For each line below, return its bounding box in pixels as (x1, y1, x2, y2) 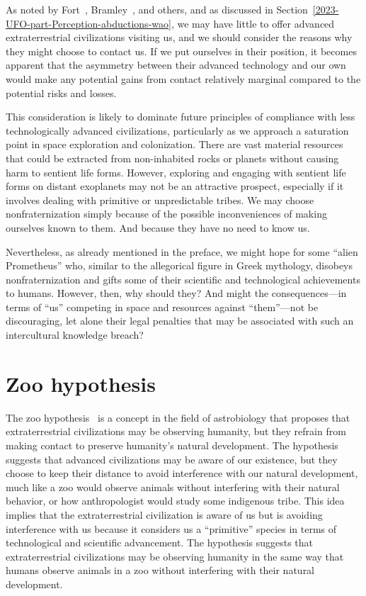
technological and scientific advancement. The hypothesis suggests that (6, 535, 314, 550)
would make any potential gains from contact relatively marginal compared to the (6, 71, 361, 86)
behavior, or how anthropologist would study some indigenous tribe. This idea (6, 493, 345, 508)
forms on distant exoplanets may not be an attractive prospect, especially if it (6, 179, 344, 193)
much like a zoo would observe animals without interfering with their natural (6, 479, 340, 494)
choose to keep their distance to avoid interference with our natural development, (6, 466, 358, 480)
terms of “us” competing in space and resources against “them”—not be (6, 299, 319, 314)
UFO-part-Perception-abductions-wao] (6, 16, 171, 30)
